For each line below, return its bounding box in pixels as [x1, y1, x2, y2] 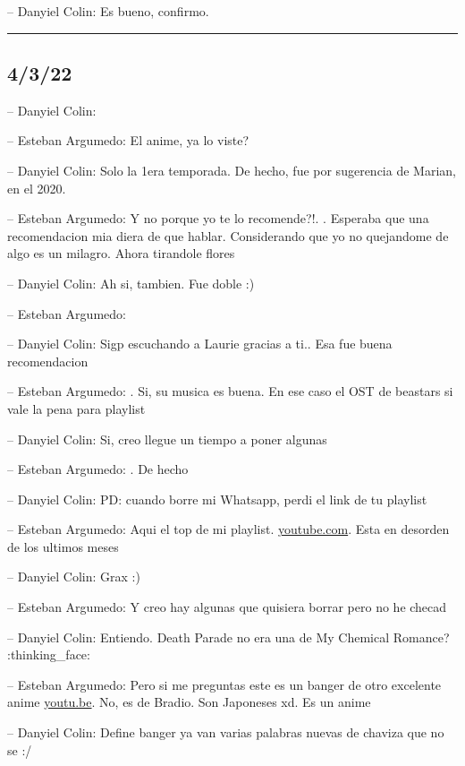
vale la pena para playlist [7, 399, 146, 417]
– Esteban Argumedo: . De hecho [7, 460, 189, 478]
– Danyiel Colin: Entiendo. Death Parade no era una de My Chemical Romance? [7, 627, 450, 646]
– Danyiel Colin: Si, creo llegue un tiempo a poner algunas [7, 429, 327, 448]
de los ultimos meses [7, 537, 119, 555]
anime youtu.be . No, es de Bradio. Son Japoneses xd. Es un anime [7, 693, 371, 711]
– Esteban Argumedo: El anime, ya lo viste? [7, 131, 249, 150]
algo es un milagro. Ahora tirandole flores [7, 244, 235, 263]
